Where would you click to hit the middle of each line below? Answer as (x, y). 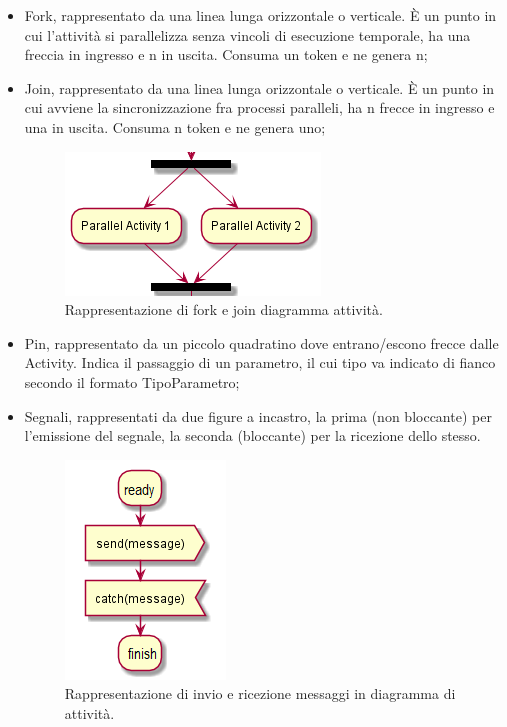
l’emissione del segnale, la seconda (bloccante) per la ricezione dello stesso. (252, 435)
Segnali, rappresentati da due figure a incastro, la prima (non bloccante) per (258, 415)
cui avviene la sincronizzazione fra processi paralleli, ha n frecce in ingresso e (259, 107)
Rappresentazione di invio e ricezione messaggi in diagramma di (260, 693)
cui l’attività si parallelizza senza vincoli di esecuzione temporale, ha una (247, 34)
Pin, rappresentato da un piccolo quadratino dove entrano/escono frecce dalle (261, 342)
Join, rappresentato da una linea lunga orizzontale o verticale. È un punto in (259, 87)
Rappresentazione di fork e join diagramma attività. (223, 309)
